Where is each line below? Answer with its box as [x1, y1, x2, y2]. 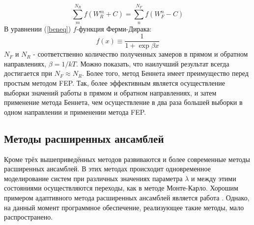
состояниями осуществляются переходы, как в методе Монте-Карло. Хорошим [4, 183, 238, 193]
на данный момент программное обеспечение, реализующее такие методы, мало [4, 202, 244, 212]
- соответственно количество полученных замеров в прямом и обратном [33, 49, 248, 59]
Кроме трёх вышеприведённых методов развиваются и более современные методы [4, 154, 250, 164]
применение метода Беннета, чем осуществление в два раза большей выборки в [4, 97, 243, 107]
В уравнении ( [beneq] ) [4, 23, 71, 33]
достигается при [4, 68, 53, 78]
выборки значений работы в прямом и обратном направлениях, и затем [4, 87, 217, 97]
